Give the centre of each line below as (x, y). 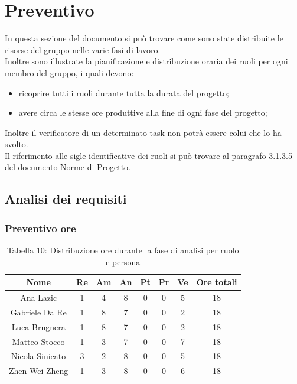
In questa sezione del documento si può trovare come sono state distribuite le (144, 38)
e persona (123, 261)
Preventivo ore (40, 228)
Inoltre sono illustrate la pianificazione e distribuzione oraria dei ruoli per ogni (146, 61)
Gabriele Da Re (38, 312)
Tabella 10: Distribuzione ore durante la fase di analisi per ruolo (123, 250)
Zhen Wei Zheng (39, 371)
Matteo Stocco (38, 341)
